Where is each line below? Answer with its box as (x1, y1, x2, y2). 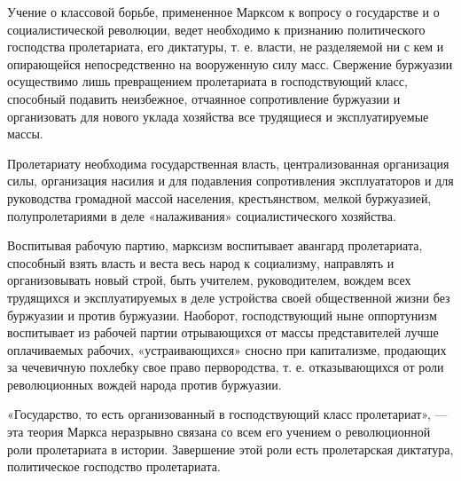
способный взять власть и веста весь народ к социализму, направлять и (7, 253, 395, 272)
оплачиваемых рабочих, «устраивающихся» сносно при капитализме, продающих (7, 340, 447, 359)
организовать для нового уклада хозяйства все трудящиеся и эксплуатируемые (7, 106, 429, 125)
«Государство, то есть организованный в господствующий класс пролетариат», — (7, 405, 448, 423)
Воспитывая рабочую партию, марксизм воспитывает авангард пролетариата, (7, 236, 423, 255)
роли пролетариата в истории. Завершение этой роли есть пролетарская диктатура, (7, 439, 454, 458)
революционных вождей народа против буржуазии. (7, 375, 282, 393)
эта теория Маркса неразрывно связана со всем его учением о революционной (7, 422, 431, 441)
